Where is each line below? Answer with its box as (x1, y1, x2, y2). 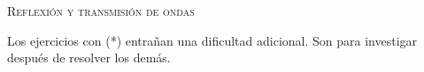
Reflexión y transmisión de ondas (7, 2, 195, 19)
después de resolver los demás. (7, 48, 171, 67)
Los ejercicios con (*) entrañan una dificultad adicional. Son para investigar (7, 31, 418, 49)
